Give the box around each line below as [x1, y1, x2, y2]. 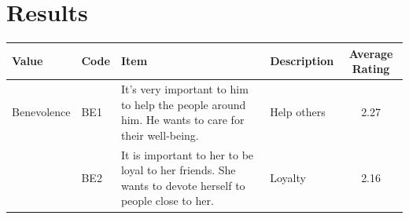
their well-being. [120, 126, 199, 143]
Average [348, 45, 393, 61]
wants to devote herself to [120, 177, 245, 193]
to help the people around [120, 96, 246, 112]
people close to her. [120, 192, 214, 209]
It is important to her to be [120, 146, 254, 162]
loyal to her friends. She [120, 162, 236, 178]
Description [270, 53, 334, 69]
